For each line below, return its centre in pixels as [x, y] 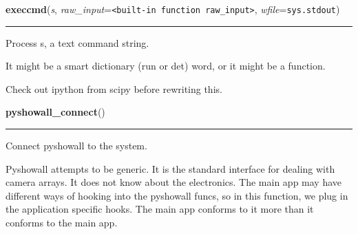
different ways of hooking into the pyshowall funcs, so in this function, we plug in [177, 195]
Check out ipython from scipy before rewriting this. [114, 88]
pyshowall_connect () [55, 112]
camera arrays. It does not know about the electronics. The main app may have [174, 182]
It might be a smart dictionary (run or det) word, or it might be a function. [166, 66]
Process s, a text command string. [77, 42]
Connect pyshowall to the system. [76, 146]
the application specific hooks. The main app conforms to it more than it [160, 209]
